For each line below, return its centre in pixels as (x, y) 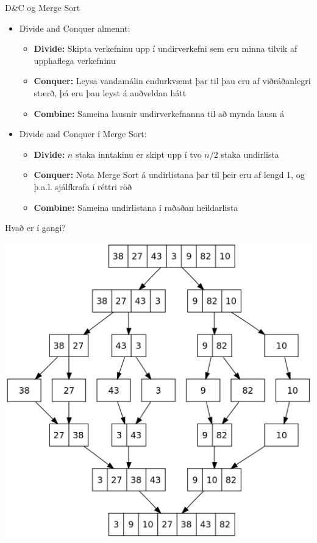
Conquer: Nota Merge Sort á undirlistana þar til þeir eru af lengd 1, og (169, 175)
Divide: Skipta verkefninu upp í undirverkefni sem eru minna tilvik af (166, 48)
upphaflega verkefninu (75, 60)
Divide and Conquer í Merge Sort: (83, 134)
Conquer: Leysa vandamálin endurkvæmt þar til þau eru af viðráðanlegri (172, 81)
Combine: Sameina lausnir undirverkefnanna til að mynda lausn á (159, 113)
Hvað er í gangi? (35, 228)
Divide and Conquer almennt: (75, 28)
